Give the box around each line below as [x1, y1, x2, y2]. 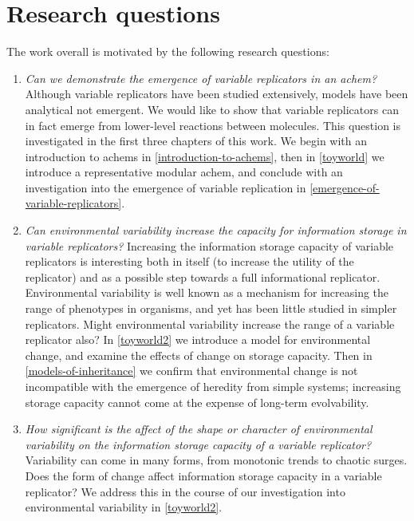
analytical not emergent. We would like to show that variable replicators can [25, 101, 399, 117]
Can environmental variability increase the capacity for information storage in [25, 222, 407, 239]
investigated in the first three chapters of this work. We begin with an [25, 132, 368, 149]
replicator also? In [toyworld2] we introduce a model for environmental [25, 331, 371, 348]
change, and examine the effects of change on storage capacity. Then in [25, 346, 373, 363]
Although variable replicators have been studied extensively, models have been [25, 85, 408, 102]
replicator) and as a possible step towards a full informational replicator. [25, 268, 380, 285]
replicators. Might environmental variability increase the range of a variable [25, 315, 395, 332]
